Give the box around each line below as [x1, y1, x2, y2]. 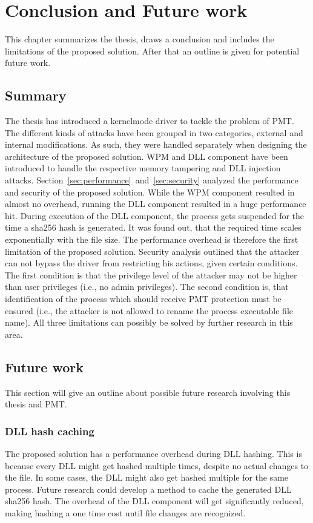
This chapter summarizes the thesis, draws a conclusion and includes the [5, 33, 274, 45]
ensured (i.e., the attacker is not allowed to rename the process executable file [5, 304, 294, 317]
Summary [5, 86, 67, 105]
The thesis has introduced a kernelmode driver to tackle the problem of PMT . [5, 114, 294, 127]
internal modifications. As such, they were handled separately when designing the [5, 138, 307, 151]
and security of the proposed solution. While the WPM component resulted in [5, 185, 295, 198]
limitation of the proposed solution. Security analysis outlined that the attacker [5, 245, 300, 257]
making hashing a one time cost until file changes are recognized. [5, 506, 246, 519]
